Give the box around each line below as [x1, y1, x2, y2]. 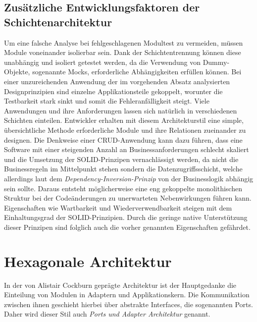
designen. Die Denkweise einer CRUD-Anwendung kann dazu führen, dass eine [4, 134, 243, 145]
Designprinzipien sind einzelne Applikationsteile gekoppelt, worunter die [4, 86, 223, 96]
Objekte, [4, 66, 30, 77]
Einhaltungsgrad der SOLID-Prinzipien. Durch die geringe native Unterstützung [4, 212, 248, 222]
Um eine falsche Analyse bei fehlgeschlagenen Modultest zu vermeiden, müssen [4, 37, 243, 48]
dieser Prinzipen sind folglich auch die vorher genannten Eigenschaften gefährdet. [4, 221, 251, 232]
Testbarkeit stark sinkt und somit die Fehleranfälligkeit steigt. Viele [4, 96, 209, 106]
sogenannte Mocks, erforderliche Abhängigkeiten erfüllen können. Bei [32, 66, 242, 77]
